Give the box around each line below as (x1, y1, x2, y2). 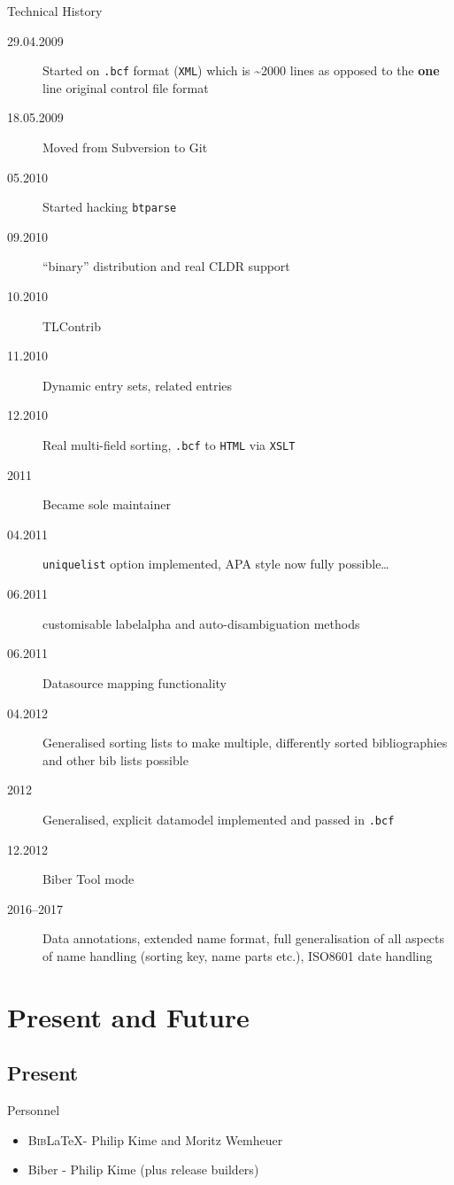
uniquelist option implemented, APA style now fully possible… (42, 554, 389, 573)
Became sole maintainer (42, 495, 171, 514)
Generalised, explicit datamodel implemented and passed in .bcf (42, 809, 395, 828)
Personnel (7, 1101, 60, 1119)
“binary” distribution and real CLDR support (42, 257, 290, 275)
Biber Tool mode (42, 870, 135, 888)
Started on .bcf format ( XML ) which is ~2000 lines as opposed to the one (42, 61, 440, 80)
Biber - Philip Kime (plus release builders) (27, 1160, 259, 1179)
